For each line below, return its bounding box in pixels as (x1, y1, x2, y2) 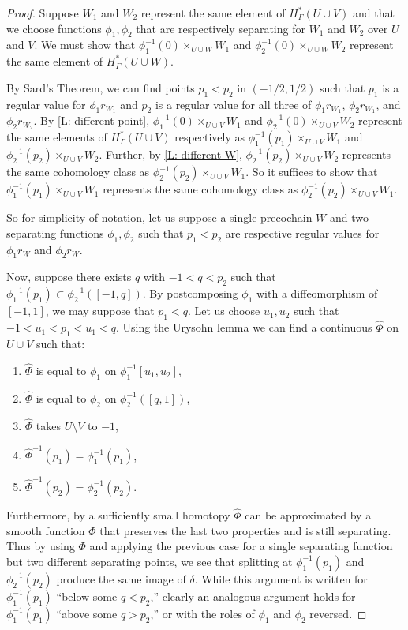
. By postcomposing (142, 285, 238, 302)
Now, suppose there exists (6, 268, 132, 285)
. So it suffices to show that (245, 163, 378, 180)
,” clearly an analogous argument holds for (150, 587, 356, 604)
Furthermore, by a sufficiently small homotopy (6, 507, 230, 523)
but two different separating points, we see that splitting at (6, 553, 293, 569)
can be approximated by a (245, 507, 372, 523)
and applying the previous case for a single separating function (89, 538, 393, 554)
